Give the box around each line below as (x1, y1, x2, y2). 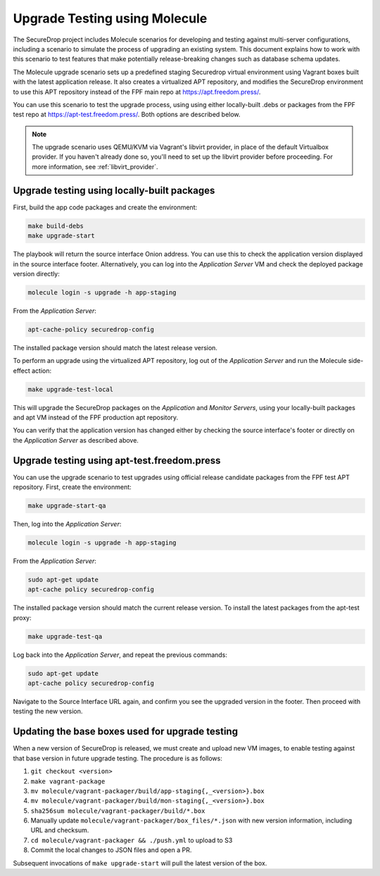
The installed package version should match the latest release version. (13, 343, 218, 352)
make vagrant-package (30, 777, 106, 785)
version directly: (13, 269, 60, 278)
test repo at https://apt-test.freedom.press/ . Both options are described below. (13, 110, 241, 119)
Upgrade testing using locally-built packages (13, 184, 215, 197)
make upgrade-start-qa (27, 502, 106, 510)
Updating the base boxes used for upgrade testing (13, 726, 239, 738)
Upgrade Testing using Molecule (13, 11, 208, 26)
